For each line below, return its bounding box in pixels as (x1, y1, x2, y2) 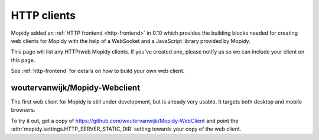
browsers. (11, 106, 35, 114)
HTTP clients (11, 9, 76, 22)
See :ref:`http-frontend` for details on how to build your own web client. (11, 68, 185, 75)
